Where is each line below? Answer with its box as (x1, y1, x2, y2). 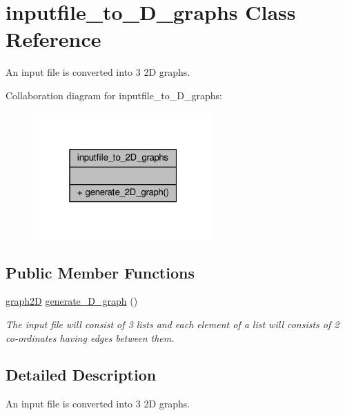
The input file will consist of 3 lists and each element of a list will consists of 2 (6, 316, 339, 331)
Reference (6, 25, 101, 53)
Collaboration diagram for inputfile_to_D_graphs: (6, 88, 222, 102)
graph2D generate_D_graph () (6, 294, 138, 308)
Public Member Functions (6, 261, 195, 283)
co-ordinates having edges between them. (6, 330, 175, 345)
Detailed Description (6, 364, 157, 385)
